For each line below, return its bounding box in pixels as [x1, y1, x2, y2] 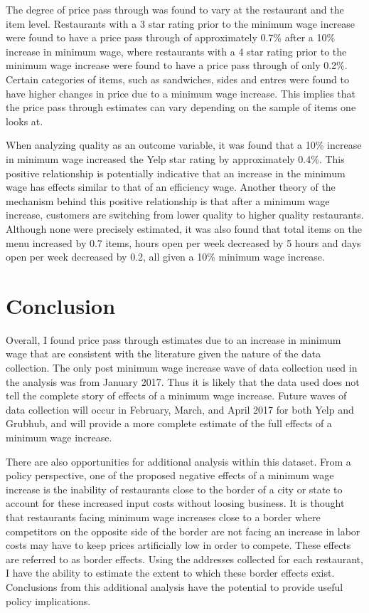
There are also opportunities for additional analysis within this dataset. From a [6, 454, 351, 468]
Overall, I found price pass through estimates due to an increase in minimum [6, 332, 341, 347]
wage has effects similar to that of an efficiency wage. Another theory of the [6, 179, 336, 194]
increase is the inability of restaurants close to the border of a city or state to [6, 481, 343, 496]
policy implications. [6, 593, 91, 608]
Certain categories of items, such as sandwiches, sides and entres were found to [6, 71, 349, 86]
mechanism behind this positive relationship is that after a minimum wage [6, 193, 330, 208]
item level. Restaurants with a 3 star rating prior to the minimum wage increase [6, 16, 355, 31]
